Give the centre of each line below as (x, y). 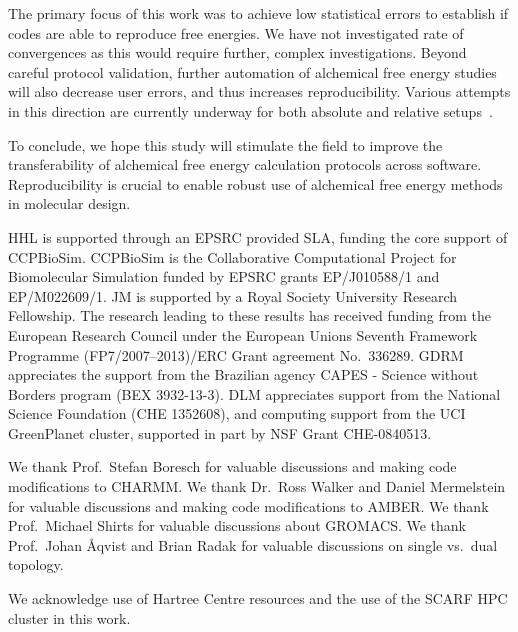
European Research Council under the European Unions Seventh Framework (243, 334)
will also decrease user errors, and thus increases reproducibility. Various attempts (259, 91)
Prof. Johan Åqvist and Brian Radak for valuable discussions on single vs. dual (253, 544)
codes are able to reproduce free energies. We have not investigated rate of (236, 32)
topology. (36, 564)
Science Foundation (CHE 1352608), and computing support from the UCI (237, 413)
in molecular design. (69, 203)
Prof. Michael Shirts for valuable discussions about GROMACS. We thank (237, 525)
